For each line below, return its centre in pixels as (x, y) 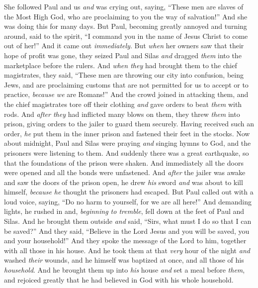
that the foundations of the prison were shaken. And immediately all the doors (124, 162)
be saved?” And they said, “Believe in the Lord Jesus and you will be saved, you (127, 231)
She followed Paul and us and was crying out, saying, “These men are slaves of (124, 6)
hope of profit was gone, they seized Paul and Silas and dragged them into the (123, 55)
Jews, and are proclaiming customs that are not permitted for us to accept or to (126, 84)
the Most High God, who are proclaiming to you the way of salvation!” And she (126, 16)
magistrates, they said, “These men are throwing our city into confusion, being (124, 75)
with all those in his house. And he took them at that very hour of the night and (127, 250)
